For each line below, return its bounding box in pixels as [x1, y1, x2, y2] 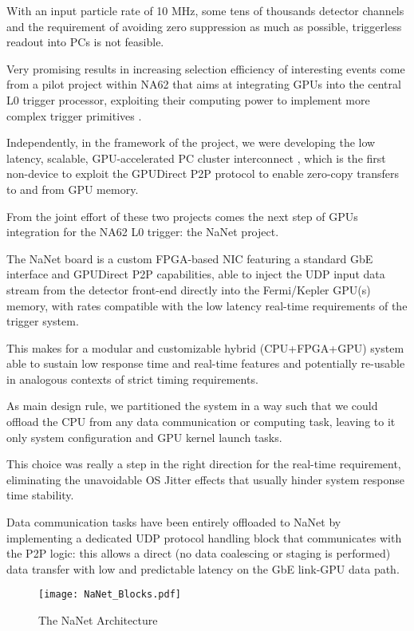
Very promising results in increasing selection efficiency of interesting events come [6, 60, 405, 77]
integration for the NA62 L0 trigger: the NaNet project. [6, 223, 279, 240]
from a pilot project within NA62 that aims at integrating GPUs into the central [6, 76, 401, 93]
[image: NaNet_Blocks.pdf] [38, 589, 181, 601]
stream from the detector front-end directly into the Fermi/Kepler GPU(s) [6, 281, 371, 298]
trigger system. [6, 313, 79, 329]
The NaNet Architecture [38, 612, 158, 629]
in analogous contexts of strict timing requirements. [6, 370, 258, 387]
